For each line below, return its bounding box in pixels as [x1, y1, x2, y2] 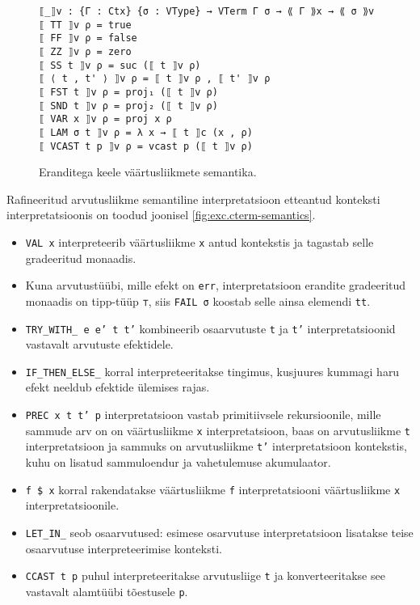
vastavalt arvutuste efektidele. [25, 336, 174, 353]
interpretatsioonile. [25, 497, 120, 514]
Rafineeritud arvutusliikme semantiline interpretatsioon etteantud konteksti [6, 190, 380, 207]
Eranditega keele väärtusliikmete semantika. [39, 163, 257, 180]
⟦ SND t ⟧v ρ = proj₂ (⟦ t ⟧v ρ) [39, 99, 218, 112]
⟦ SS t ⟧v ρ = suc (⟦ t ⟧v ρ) [39, 59, 201, 71]
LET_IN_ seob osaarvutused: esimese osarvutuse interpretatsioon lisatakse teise [25, 523, 414, 540]
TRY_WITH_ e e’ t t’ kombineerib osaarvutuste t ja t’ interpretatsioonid [25, 319, 396, 336]
